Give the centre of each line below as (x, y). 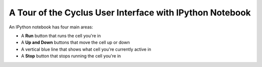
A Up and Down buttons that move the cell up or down (75, 42)
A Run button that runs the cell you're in (61, 36)
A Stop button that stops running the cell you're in (71, 56)
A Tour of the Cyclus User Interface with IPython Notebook (130, 13)
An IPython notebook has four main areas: (51, 27)
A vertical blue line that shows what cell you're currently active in (86, 49)
